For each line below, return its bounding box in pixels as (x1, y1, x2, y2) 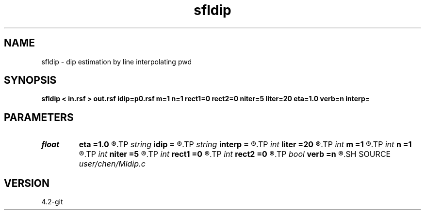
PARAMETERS (4, 111, 74, 123)
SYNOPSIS (4, 74, 57, 87)
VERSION (4, 177, 50, 189)
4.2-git (41, 198, 63, 206)
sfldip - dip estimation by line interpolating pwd (41, 57, 192, 66)
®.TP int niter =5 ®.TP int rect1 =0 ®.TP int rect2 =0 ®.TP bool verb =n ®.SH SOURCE (79, 149, 391, 159)
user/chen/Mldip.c (79, 159, 146, 169)
